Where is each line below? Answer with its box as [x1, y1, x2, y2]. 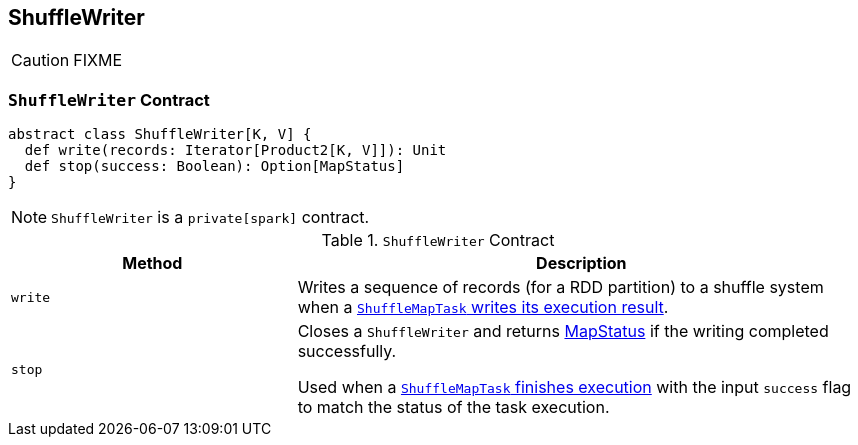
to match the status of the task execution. [297, 397, 610, 418]
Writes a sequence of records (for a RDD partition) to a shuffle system [297, 277, 824, 298]
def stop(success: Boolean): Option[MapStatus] [24, 158, 405, 175]
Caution [11, 50, 70, 71]
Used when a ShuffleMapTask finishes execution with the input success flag [297, 377, 852, 398]
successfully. [297, 341, 397, 362]
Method [122, 253, 183, 274]
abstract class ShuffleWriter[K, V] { [8, 126, 312, 143]
